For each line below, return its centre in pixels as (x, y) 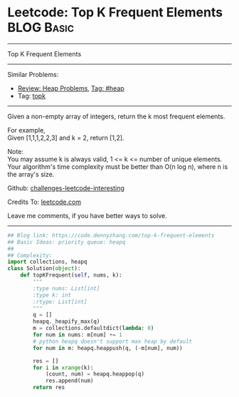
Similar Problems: (33, 74)
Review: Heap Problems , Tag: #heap (71, 88)
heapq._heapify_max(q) (67, 321)
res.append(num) (69, 381)
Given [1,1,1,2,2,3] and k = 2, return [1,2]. (66, 138)
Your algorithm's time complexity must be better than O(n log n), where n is (118, 166)
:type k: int (52, 295)
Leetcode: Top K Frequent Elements (115, 12)
